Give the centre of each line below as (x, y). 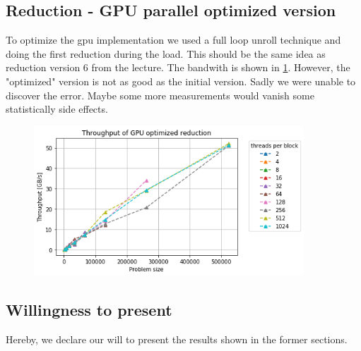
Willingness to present (89, 310)
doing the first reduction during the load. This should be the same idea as (166, 53)
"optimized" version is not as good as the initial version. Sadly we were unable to (181, 81)
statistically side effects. (57, 109)
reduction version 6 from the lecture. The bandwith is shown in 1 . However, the (178, 67)
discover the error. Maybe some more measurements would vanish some (160, 95)
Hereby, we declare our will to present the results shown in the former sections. (177, 339)
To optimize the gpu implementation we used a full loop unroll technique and (173, 40)
